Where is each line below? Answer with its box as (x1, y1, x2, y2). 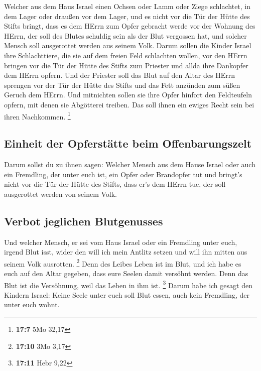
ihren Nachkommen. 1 (4, 109, 71, 121)
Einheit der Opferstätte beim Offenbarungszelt (4, 136, 252, 151)
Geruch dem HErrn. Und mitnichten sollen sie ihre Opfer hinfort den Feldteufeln (4, 89, 252, 100)
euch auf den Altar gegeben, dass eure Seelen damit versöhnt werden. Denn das (4, 268, 248, 278)
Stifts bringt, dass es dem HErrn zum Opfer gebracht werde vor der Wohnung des (4, 21, 255, 31)
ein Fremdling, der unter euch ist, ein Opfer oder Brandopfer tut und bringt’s (4, 169, 242, 179)
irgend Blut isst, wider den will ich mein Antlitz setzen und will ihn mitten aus (4, 246, 247, 257)
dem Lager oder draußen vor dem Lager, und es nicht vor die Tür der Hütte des (4, 11, 250, 21)
